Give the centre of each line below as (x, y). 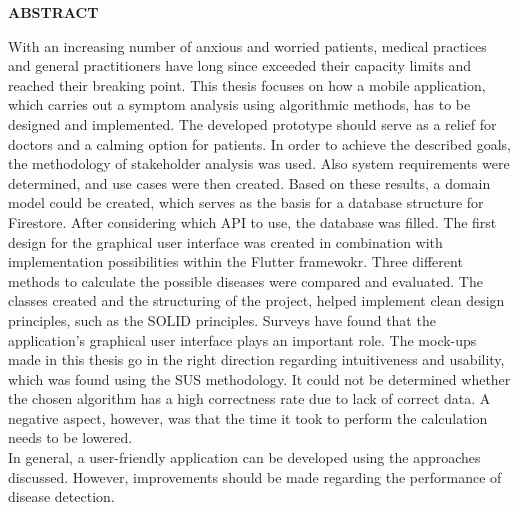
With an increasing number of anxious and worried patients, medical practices (247, 45)
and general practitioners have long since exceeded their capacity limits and (240, 65)
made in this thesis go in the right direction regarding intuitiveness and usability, (256, 359)
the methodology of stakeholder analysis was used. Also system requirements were (259, 163)
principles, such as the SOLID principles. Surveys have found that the (222, 319)
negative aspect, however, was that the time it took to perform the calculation (248, 417)
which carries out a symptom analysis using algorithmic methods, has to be (239, 104)
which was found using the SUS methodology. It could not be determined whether (259, 378)
